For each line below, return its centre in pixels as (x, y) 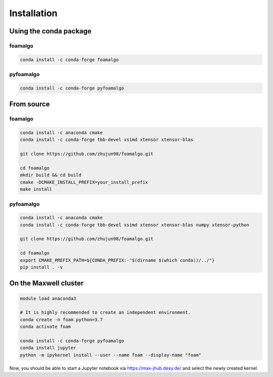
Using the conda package (51, 31)
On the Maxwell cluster (47, 283)
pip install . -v (41, 267)
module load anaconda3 (48, 298)
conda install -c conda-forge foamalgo (69, 60)
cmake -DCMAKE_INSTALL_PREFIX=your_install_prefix (84, 182)
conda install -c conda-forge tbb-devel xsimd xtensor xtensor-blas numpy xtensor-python (135, 225)
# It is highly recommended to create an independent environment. (105, 313)
